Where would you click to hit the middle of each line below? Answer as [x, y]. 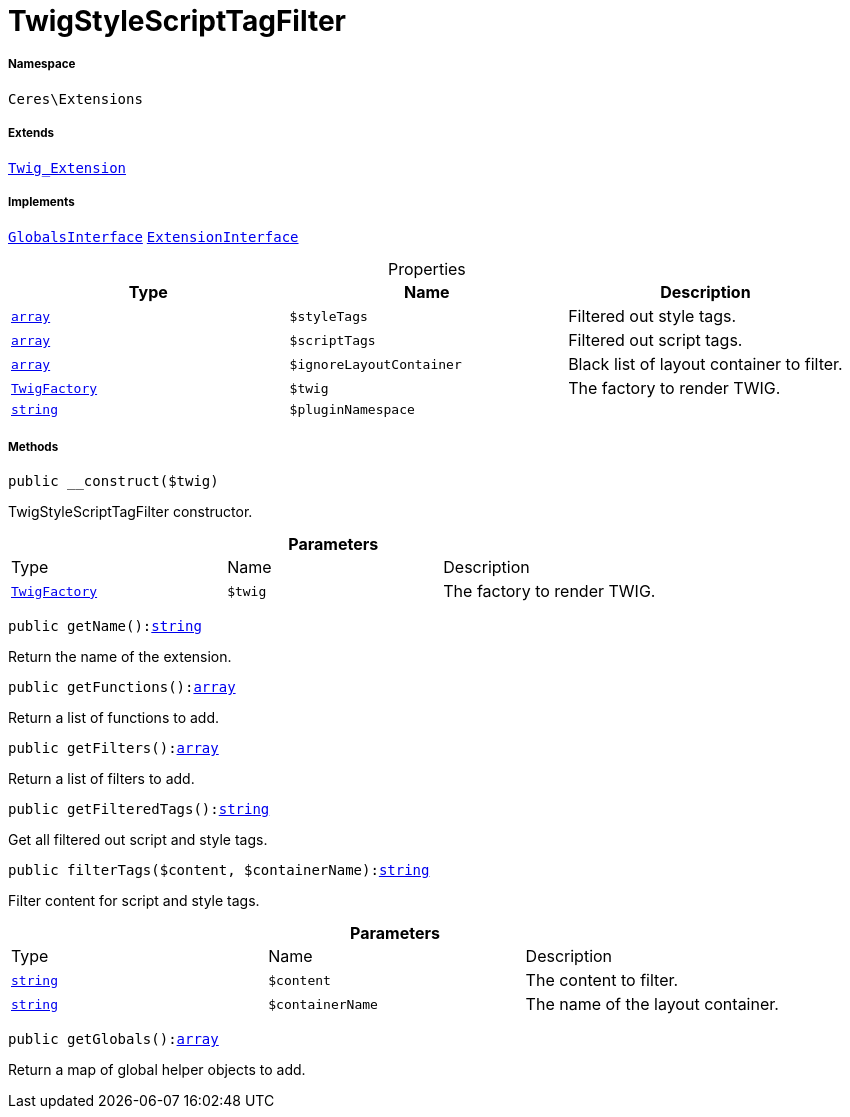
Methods [33, 446]
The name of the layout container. [652, 1004]
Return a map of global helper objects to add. [157, 1070]
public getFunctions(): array [122, 687]
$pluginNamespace [352, 410]
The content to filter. [602, 980]
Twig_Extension [67, 167]
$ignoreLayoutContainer [375, 364]
